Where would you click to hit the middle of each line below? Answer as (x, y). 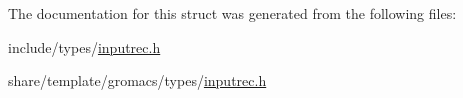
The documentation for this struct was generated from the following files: (232, 13)
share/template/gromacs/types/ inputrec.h (137, 80)
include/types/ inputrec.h (84, 46)
